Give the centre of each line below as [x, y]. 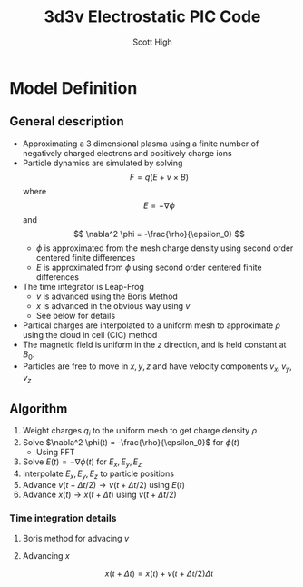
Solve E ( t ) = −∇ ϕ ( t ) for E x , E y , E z [82, 463]
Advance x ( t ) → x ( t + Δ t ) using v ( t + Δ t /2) [99, 495]
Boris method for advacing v [76, 538]
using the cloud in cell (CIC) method [90, 334]
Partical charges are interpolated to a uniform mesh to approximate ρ [151, 325]
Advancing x [46, 555]
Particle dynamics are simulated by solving [103, 163]
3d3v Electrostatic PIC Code [152, 17]
